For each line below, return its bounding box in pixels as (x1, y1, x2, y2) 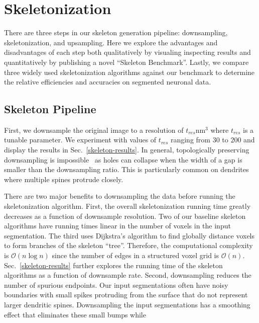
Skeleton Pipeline (4, 101, 96, 117)
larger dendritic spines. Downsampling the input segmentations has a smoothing (4, 299, 250, 309)
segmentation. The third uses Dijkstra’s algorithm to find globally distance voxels (4, 230, 255, 240)
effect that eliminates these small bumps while (4, 309, 146, 319)
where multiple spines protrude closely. (4, 174, 123, 184)
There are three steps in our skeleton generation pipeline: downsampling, (4, 27, 228, 38)
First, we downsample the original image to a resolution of (4, 124, 184, 135)
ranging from (170, 134, 210, 145)
